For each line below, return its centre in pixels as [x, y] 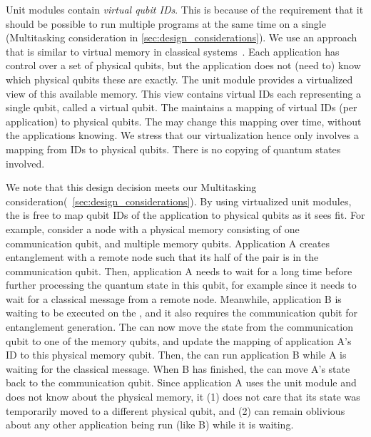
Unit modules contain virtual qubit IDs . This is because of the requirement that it [185, 9]
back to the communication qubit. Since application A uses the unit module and [181, 382]
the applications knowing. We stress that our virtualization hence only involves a [182, 135]
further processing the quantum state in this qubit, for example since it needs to [181, 285]
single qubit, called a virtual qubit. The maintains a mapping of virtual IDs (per [182, 107]
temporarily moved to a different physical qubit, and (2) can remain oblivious [176, 410]
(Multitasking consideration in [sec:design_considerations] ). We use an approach [182, 37]
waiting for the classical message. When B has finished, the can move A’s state [178, 368]
